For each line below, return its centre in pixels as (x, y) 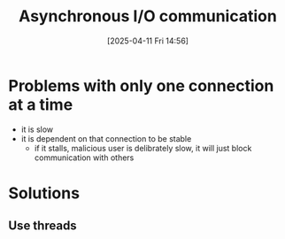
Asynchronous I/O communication (148, 16)
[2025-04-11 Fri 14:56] (148, 41)
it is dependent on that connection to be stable (106, 138)
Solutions (44, 193)
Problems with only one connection (141, 85)
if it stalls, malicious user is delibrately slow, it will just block (143, 148)
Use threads (42, 226)
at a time (41, 104)
